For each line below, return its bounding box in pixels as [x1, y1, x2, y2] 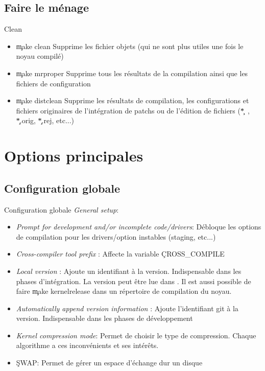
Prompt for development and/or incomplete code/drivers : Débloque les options [16, 221, 261, 232]
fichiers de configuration [16, 78, 91, 88]
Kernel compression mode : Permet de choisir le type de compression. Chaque [16, 330, 256, 340]
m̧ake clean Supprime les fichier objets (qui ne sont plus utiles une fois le [16, 40, 244, 51]
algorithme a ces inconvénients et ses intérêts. [16, 340, 159, 351]
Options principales [4, 145, 143, 166]
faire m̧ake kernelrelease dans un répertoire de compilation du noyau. [16, 286, 232, 296]
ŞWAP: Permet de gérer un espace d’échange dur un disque [16, 357, 203, 368]
